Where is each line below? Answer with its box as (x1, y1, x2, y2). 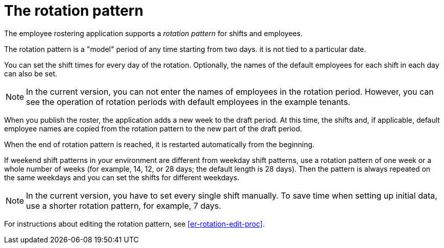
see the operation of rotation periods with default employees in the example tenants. (26, 96, 351, 107)
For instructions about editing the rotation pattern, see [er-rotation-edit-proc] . (4, 219, 265, 228)
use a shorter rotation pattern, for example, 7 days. (26, 200, 221, 211)
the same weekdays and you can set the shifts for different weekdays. (4, 173, 239, 182)
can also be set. (4, 69, 58, 78)
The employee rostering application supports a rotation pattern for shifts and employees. (4, 29, 303, 38)
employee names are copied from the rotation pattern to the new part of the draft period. (4, 124, 302, 133)
